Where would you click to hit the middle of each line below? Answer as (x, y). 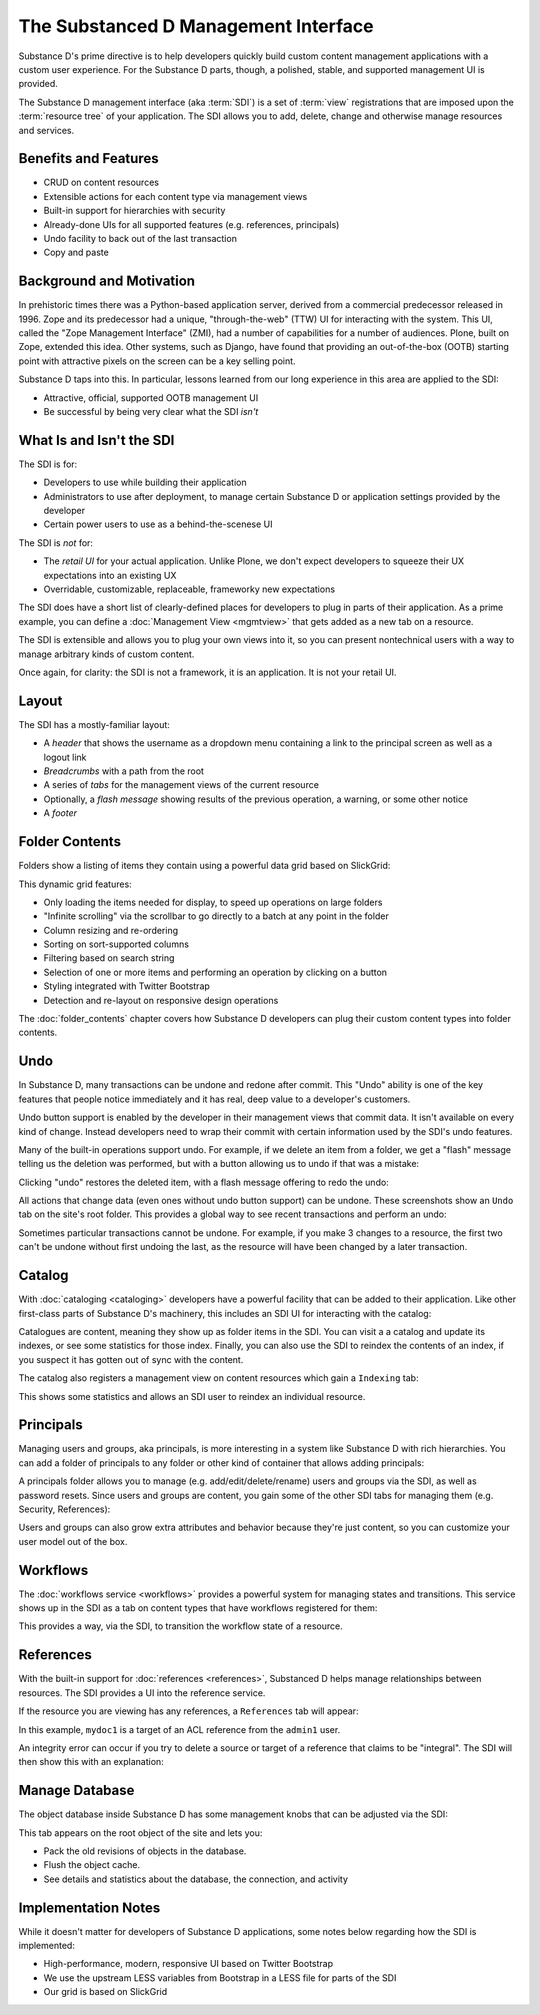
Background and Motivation (106, 281)
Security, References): (64, 1509)
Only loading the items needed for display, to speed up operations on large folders (213, 902)
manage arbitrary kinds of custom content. (106, 654)
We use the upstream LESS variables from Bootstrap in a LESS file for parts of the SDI (220, 1977)
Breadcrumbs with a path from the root (124, 771)
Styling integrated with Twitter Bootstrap (126, 986)
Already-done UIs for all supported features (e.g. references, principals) (191, 224)
